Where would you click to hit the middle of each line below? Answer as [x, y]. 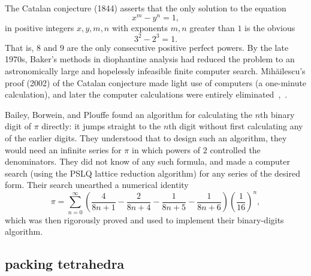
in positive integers [40, 27]
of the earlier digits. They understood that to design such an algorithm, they [146, 137]
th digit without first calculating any [236, 126]
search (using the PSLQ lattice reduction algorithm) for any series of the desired [153, 173]
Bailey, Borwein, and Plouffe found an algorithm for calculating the [129, 114]
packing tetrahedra [65, 264]
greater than [212, 27]
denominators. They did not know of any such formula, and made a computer [147, 161]
